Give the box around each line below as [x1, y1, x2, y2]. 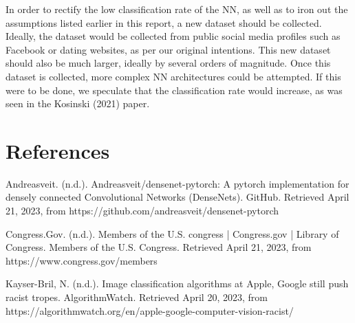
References [6, 136, 110, 164]
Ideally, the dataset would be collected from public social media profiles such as [6, 29, 341, 43]
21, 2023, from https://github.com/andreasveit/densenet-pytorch [6, 203, 279, 218]
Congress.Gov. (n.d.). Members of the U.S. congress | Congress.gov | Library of [6, 226, 339, 241]
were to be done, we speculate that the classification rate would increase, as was [6, 82, 343, 97]
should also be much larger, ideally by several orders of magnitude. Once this [6, 56, 331, 70]
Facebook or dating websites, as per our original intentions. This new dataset [6, 42, 331, 56]
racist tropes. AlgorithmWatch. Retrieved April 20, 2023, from [6, 290, 268, 304]
